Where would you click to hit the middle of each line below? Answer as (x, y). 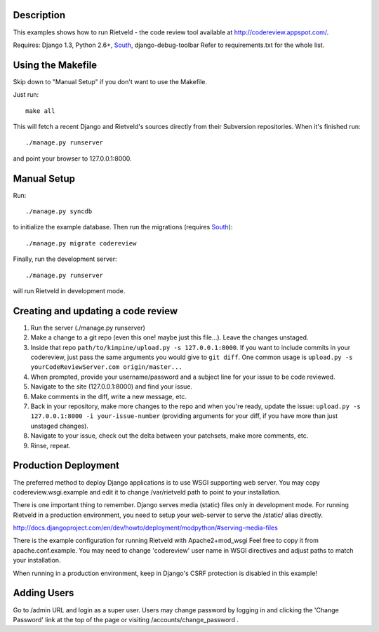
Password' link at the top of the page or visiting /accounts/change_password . (126, 619)
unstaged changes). (60, 426)
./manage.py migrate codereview (81, 243)
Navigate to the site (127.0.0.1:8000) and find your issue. (112, 386)
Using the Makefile (55, 65)
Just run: (26, 95)
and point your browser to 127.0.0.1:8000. (73, 159)
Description (39, 15)
